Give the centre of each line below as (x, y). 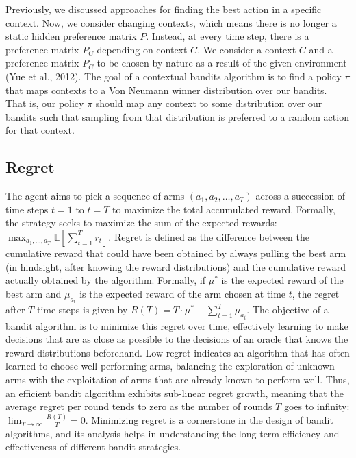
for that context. (40, 130)
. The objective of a (288, 310)
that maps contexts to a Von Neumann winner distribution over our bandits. (166, 89)
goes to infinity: (317, 406)
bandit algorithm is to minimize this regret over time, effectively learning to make (177, 325)
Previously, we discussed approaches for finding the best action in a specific (164, 9)
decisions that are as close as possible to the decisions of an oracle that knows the (177, 339)
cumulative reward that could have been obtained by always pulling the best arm (176, 253)
